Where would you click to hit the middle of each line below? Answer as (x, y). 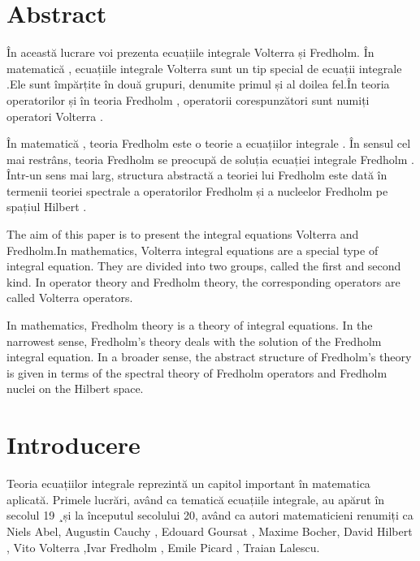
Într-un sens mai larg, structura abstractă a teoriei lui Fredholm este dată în (197, 175)
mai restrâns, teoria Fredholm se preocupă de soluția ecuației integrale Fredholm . (210, 159)
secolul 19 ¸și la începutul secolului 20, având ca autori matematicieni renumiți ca (210, 515)
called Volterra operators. (70, 298)
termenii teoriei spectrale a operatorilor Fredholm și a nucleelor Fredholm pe (197, 190)
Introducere (74, 444)
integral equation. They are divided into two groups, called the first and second (204, 266)
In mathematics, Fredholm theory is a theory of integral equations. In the (190, 325)
